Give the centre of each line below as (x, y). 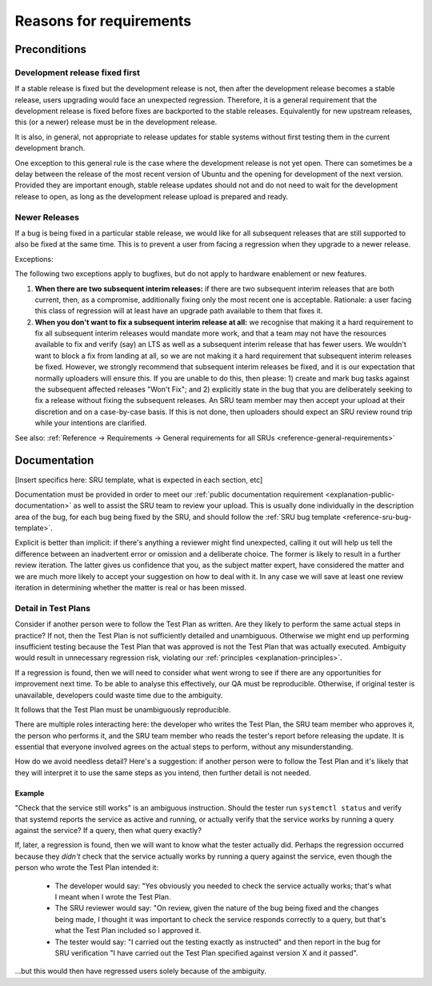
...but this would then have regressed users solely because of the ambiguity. (141, 971)
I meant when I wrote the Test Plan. (113, 896)
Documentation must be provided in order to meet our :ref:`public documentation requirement (169, 494)
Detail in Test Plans (53, 608)
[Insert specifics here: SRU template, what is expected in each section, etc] (139, 480)
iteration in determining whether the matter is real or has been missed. (131, 588)
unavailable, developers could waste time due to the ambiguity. (119, 695)
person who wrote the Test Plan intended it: (87, 867)
